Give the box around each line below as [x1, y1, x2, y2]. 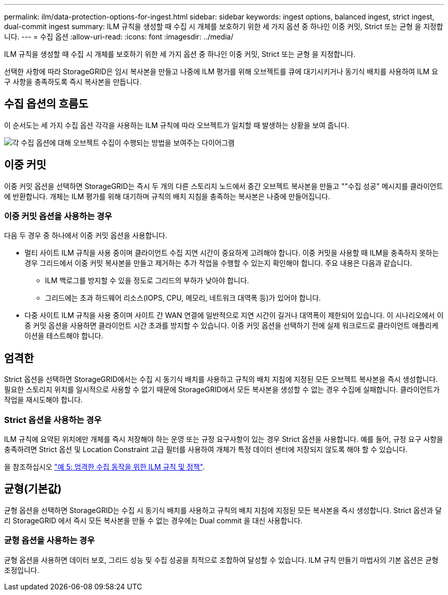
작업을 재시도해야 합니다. [4, 395, 83, 405]
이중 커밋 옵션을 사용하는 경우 [4, 211, 113, 222]
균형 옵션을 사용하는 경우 [4, 535, 95, 546]
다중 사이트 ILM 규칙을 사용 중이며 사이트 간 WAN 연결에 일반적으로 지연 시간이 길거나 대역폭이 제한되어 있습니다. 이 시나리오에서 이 [25, 311, 444, 320]
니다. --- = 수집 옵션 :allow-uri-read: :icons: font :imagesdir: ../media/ [4, 32, 234, 41]
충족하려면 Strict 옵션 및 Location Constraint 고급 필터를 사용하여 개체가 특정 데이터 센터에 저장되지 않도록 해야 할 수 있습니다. [4, 445, 408, 454]
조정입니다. [4, 565, 39, 575]
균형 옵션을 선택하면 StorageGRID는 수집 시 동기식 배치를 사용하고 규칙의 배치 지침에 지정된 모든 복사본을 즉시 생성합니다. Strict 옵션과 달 [4, 505, 442, 515]
